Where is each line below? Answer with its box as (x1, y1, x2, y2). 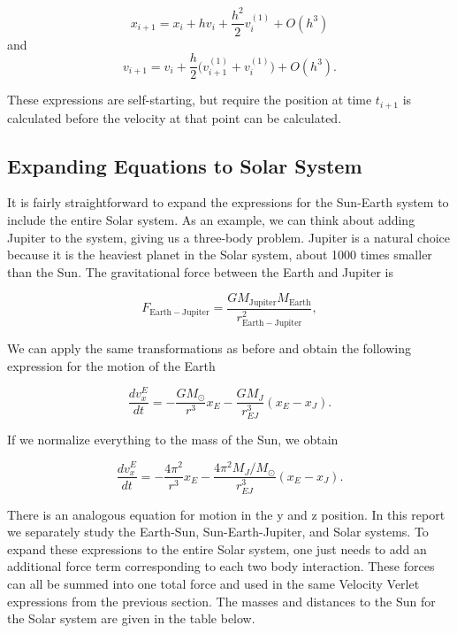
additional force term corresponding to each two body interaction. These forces (7, 557, 435, 575)
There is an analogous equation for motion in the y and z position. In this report (7, 505, 446, 523)
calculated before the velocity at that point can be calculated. (7, 108, 342, 127)
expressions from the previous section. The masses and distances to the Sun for (7, 591, 436, 610)
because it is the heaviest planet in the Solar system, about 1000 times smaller (7, 245, 432, 264)
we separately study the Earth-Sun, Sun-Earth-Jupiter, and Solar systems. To (7, 522, 429, 541)
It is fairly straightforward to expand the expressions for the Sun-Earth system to (7, 193, 449, 212)
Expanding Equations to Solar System (7, 151, 362, 179)
